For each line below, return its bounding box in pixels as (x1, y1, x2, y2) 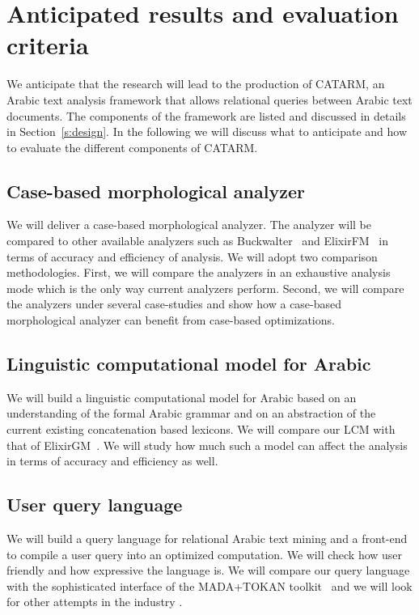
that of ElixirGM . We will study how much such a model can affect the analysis (6, 436, 408, 453)
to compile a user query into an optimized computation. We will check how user (6, 545, 403, 562)
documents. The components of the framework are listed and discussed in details (6, 107, 406, 124)
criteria (6, 28, 89, 61)
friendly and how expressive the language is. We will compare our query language (6, 562, 410, 579)
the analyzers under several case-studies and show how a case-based (6, 295, 342, 312)
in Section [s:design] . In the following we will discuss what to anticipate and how (6, 123, 408, 140)
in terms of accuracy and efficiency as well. (6, 452, 218, 469)
